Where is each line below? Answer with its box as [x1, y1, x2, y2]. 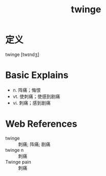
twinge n [5, 147, 24, 153]
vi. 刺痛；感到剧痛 [12, 100, 51, 106]
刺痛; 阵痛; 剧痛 [18, 141, 51, 147]
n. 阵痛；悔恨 [12, 87, 41, 93]
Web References [5, 118, 78, 130]
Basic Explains [5, 69, 69, 81]
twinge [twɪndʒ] [5, 51, 39, 57]
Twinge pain [5, 159, 32, 165]
